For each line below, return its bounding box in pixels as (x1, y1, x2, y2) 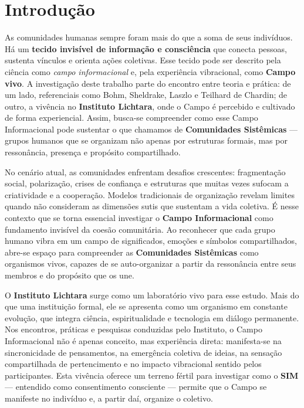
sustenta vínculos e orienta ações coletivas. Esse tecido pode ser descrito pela (5, 54, 281, 66)
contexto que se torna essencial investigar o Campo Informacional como (5, 212, 273, 224)
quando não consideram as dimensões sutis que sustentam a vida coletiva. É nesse (5, 200, 299, 212)
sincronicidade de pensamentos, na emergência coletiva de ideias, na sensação (5, 346, 282, 358)
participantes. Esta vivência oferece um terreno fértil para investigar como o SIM (5, 369, 299, 381)
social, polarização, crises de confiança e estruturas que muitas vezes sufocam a (5, 177, 289, 189)
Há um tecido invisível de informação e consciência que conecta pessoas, (5, 42, 287, 55)
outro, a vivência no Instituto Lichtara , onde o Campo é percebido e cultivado (5, 100, 295, 112)
